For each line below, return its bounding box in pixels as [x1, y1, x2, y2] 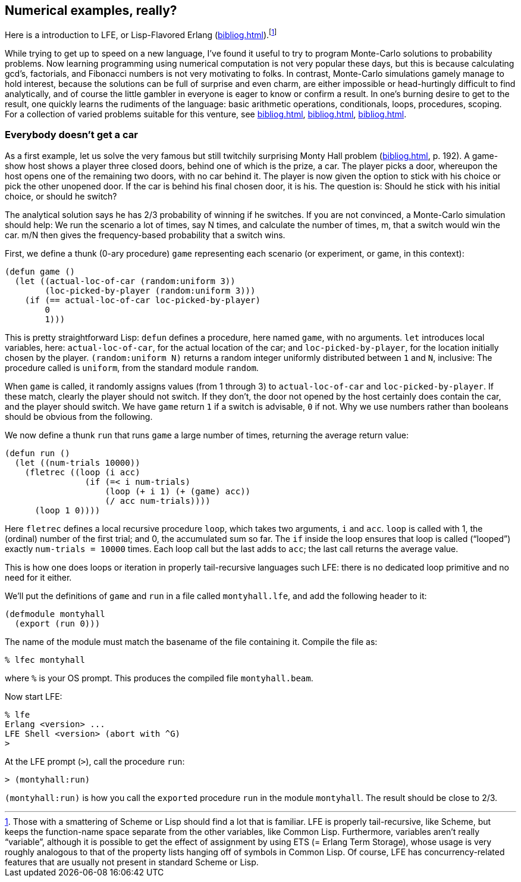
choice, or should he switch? [5, 191, 117, 201]
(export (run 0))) [14, 618, 101, 628]
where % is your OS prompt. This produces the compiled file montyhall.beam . [5, 672, 313, 683]
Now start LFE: [5, 691, 62, 702]
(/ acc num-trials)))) [105, 495, 211, 506]
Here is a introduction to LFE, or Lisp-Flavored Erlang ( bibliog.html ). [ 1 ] [5, 28, 277, 40]
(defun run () [5, 448, 70, 458]
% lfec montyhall [5, 655, 85, 665]
